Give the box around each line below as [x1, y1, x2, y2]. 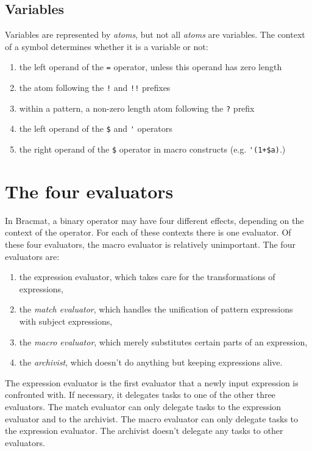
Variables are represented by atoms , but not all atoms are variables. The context [5, 28, 305, 41]
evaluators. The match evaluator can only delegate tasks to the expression [5, 400, 282, 413]
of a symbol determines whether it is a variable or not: [5, 40, 208, 52]
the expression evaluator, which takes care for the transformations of [19, 270, 275, 283]
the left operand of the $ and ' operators [19, 122, 172, 135]
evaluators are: [5, 250, 60, 262]
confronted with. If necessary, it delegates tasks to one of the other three [5, 388, 275, 401]
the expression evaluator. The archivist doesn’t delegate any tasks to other [5, 424, 283, 437]
